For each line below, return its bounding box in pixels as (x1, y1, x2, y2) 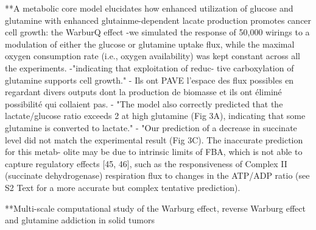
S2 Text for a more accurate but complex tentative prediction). (5, 181, 241, 193)
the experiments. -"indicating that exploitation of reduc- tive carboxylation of (5, 61, 294, 74)
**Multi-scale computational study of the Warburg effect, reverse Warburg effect (5, 201, 306, 214)
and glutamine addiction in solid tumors (5, 214, 155, 226)
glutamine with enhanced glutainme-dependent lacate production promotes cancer (5, 13, 312, 26)
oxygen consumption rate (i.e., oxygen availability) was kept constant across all (5, 49, 301, 62)
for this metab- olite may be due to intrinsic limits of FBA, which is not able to (5, 145, 303, 158)
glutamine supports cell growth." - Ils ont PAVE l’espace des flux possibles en (5, 73, 294, 86)
